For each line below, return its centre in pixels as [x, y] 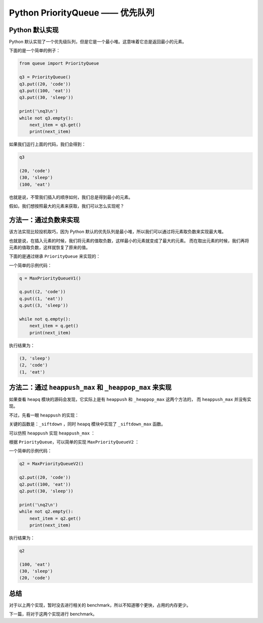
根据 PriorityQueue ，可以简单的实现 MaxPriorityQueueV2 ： [74, 442]
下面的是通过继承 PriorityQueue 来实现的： [55, 256]
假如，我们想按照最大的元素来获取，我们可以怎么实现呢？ [66, 206]
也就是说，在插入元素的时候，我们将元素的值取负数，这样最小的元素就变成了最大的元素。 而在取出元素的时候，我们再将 [129, 241]
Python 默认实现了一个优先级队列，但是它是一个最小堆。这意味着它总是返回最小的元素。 [98, 42]
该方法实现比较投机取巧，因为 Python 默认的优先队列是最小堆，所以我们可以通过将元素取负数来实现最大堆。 [118, 232]
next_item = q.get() [54, 326]
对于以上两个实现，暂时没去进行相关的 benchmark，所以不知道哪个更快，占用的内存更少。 [100, 605]
